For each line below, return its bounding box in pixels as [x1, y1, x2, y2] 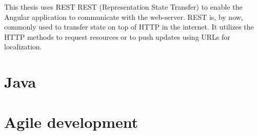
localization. [4, 41, 42, 52]
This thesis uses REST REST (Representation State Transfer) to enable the [4, 2, 243, 12]
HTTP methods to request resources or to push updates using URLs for [4, 31, 230, 42]
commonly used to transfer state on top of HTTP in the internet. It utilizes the [4, 21, 254, 32]
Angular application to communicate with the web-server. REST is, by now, [4, 11, 243, 22]
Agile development [4, 111, 138, 132]
